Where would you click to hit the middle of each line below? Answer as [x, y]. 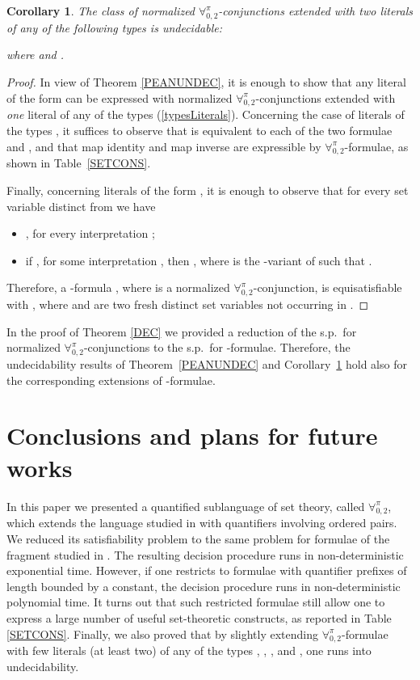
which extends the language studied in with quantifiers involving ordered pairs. [202, 523]
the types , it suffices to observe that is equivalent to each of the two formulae [199, 130]
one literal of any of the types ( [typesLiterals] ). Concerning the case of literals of [206, 114]
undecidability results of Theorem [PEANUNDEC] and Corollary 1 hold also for [207, 364]
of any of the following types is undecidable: [114, 27]
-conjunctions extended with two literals [316, 11]
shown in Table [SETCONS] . [79, 163]
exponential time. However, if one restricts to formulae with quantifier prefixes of [207, 570]
